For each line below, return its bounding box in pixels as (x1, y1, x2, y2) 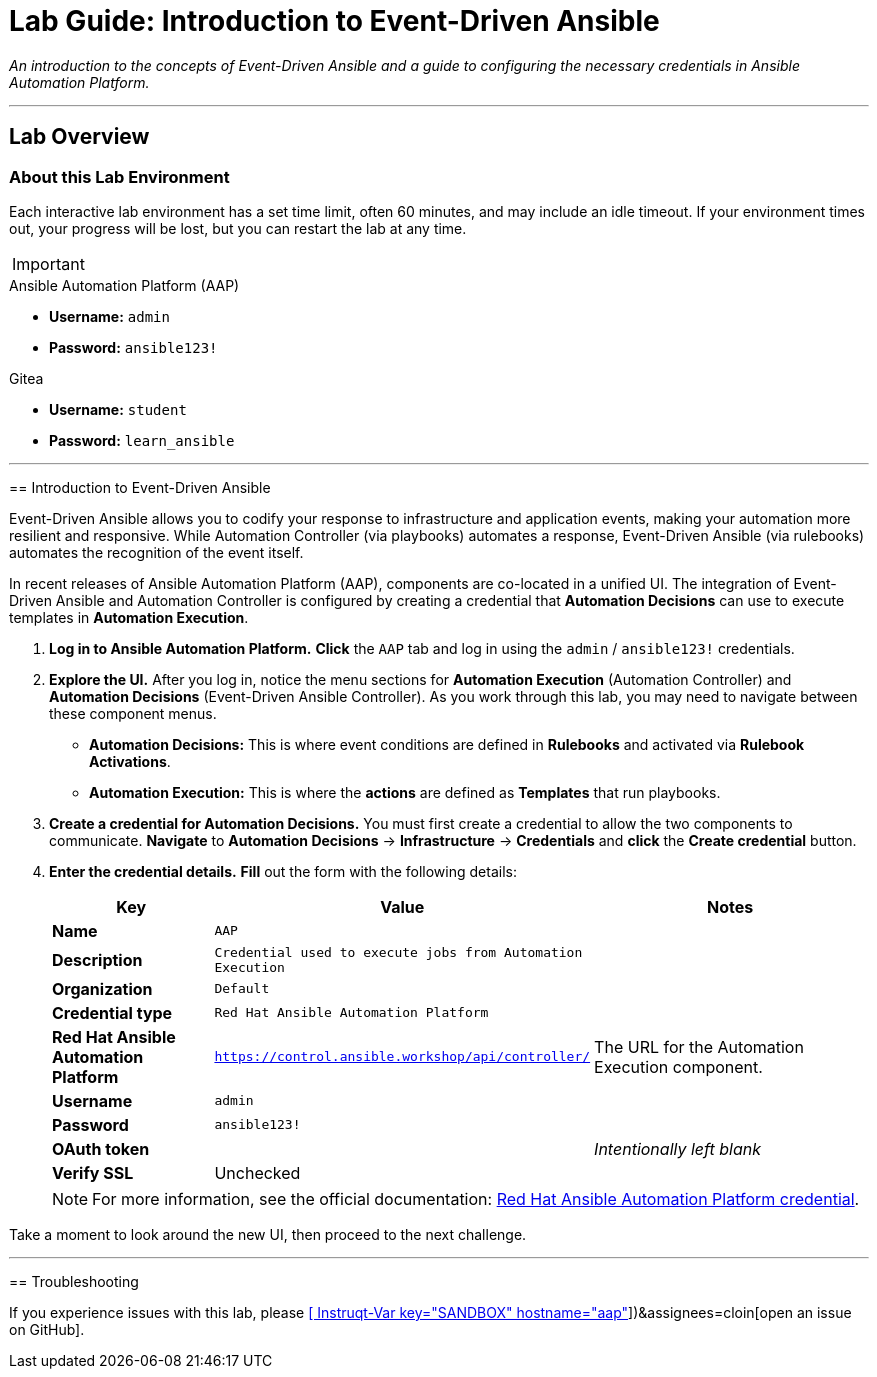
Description (52, 949, 143, 970)
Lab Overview (9, 124, 150, 150)
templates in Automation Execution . (9, 608, 249, 626)
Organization (52, 978, 153, 999)
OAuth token (52, 1138, 150, 1159)
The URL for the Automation (594, 1036, 804, 1057)
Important (12, 253, 85, 274)
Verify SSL (52, 1162, 134, 1183)
